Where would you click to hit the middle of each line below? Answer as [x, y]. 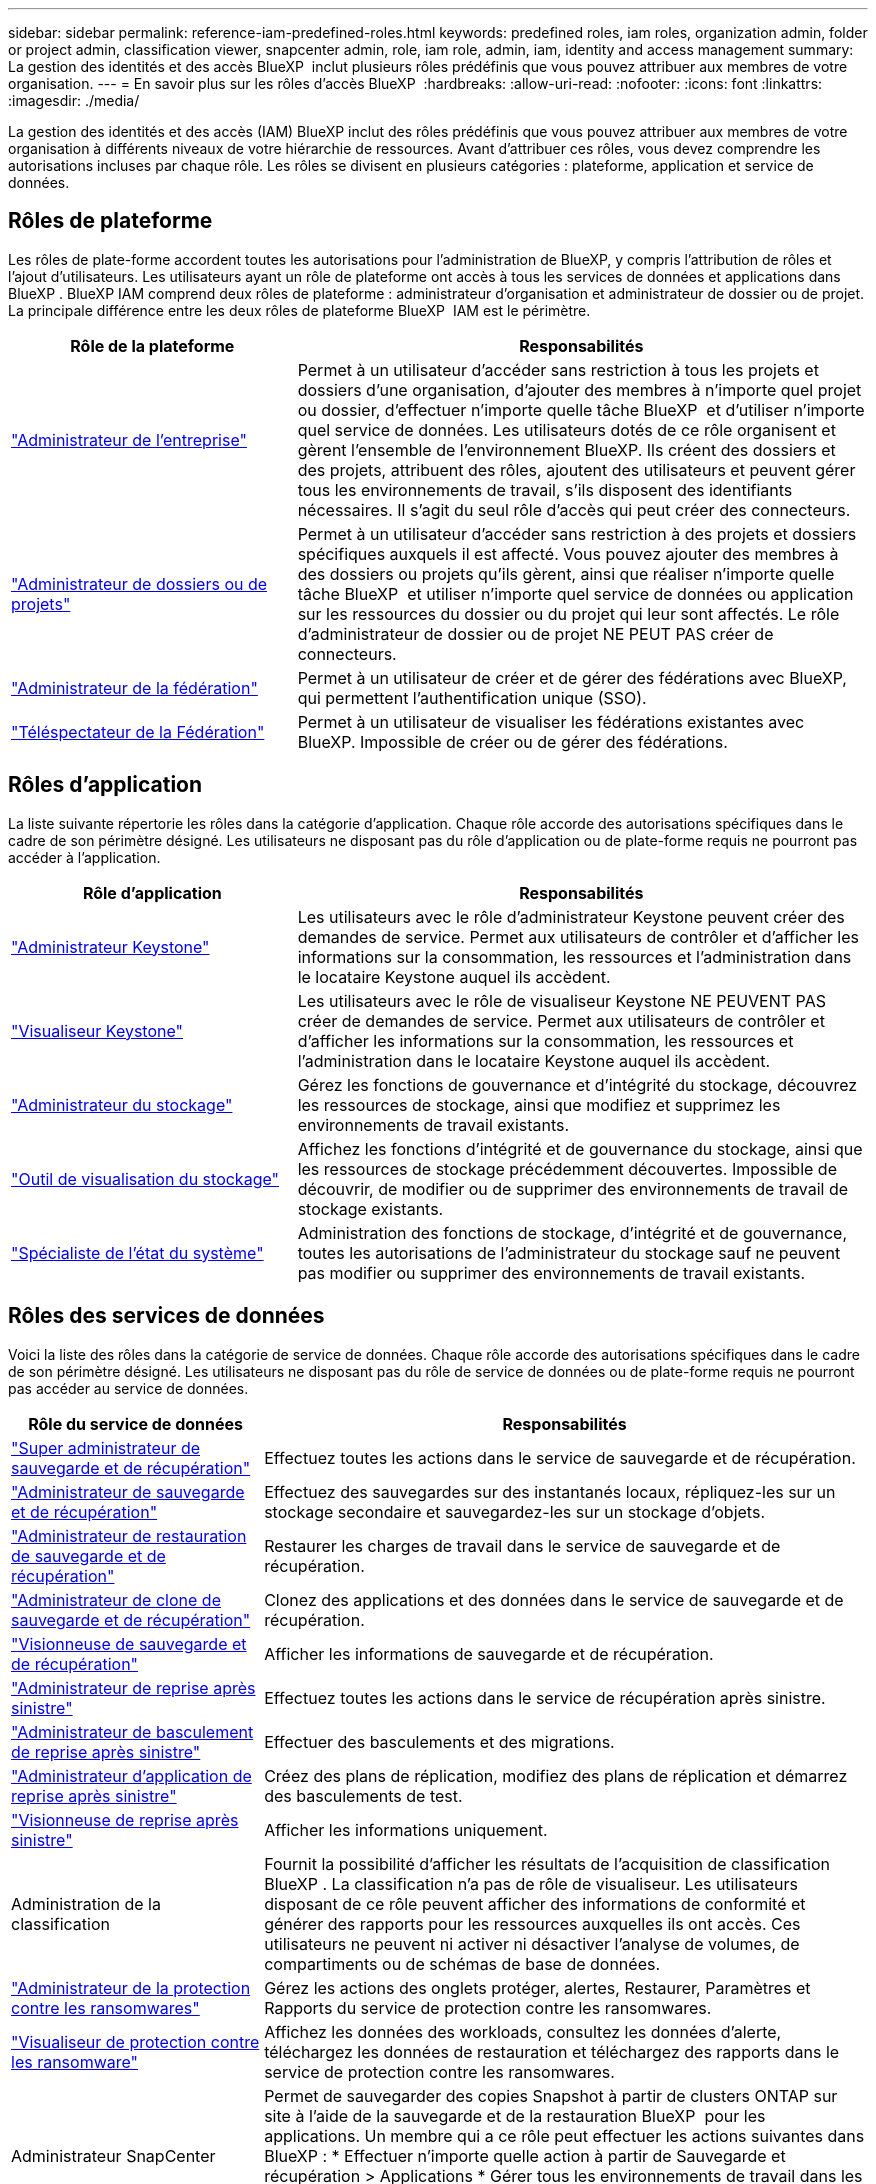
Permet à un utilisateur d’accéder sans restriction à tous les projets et [558, 369]
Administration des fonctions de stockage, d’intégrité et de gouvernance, [572, 1232]
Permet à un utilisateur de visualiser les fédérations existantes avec [551, 721]
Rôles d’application [105, 785]
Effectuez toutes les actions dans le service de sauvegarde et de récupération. [560, 1457]
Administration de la [86, 1903]
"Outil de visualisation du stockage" [145, 1178]
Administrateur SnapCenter [113, 2155]
